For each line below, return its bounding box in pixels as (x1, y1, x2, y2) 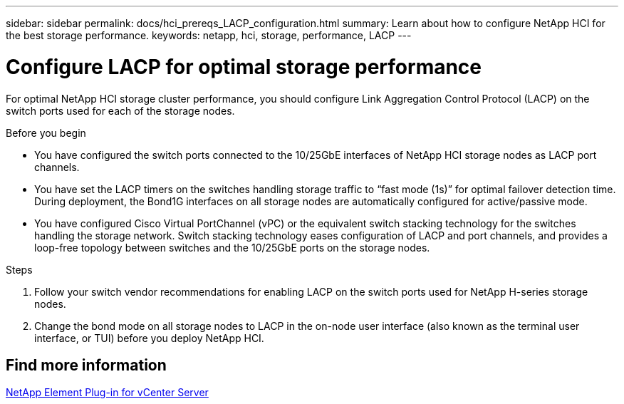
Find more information (6, 356, 167, 374)
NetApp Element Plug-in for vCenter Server (6, 386, 209, 399)
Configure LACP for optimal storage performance (6, 54, 482, 79)
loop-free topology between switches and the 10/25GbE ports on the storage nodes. (34, 241, 430, 254)
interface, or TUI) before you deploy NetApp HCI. (34, 331, 264, 344)
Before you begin (6, 126, 86, 139)
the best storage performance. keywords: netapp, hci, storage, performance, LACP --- (6, 29, 412, 41)
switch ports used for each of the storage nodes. (6, 104, 235, 117)
